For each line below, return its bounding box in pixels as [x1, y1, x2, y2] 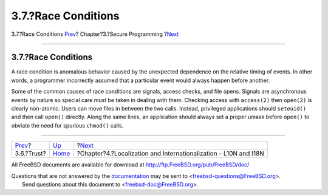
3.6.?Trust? [15, 149, 46, 158]
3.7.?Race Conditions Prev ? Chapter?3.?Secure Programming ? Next [11, 30, 179, 38]
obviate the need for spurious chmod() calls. [11, 121, 124, 129]
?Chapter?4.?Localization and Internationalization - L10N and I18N [77, 149, 264, 158]
